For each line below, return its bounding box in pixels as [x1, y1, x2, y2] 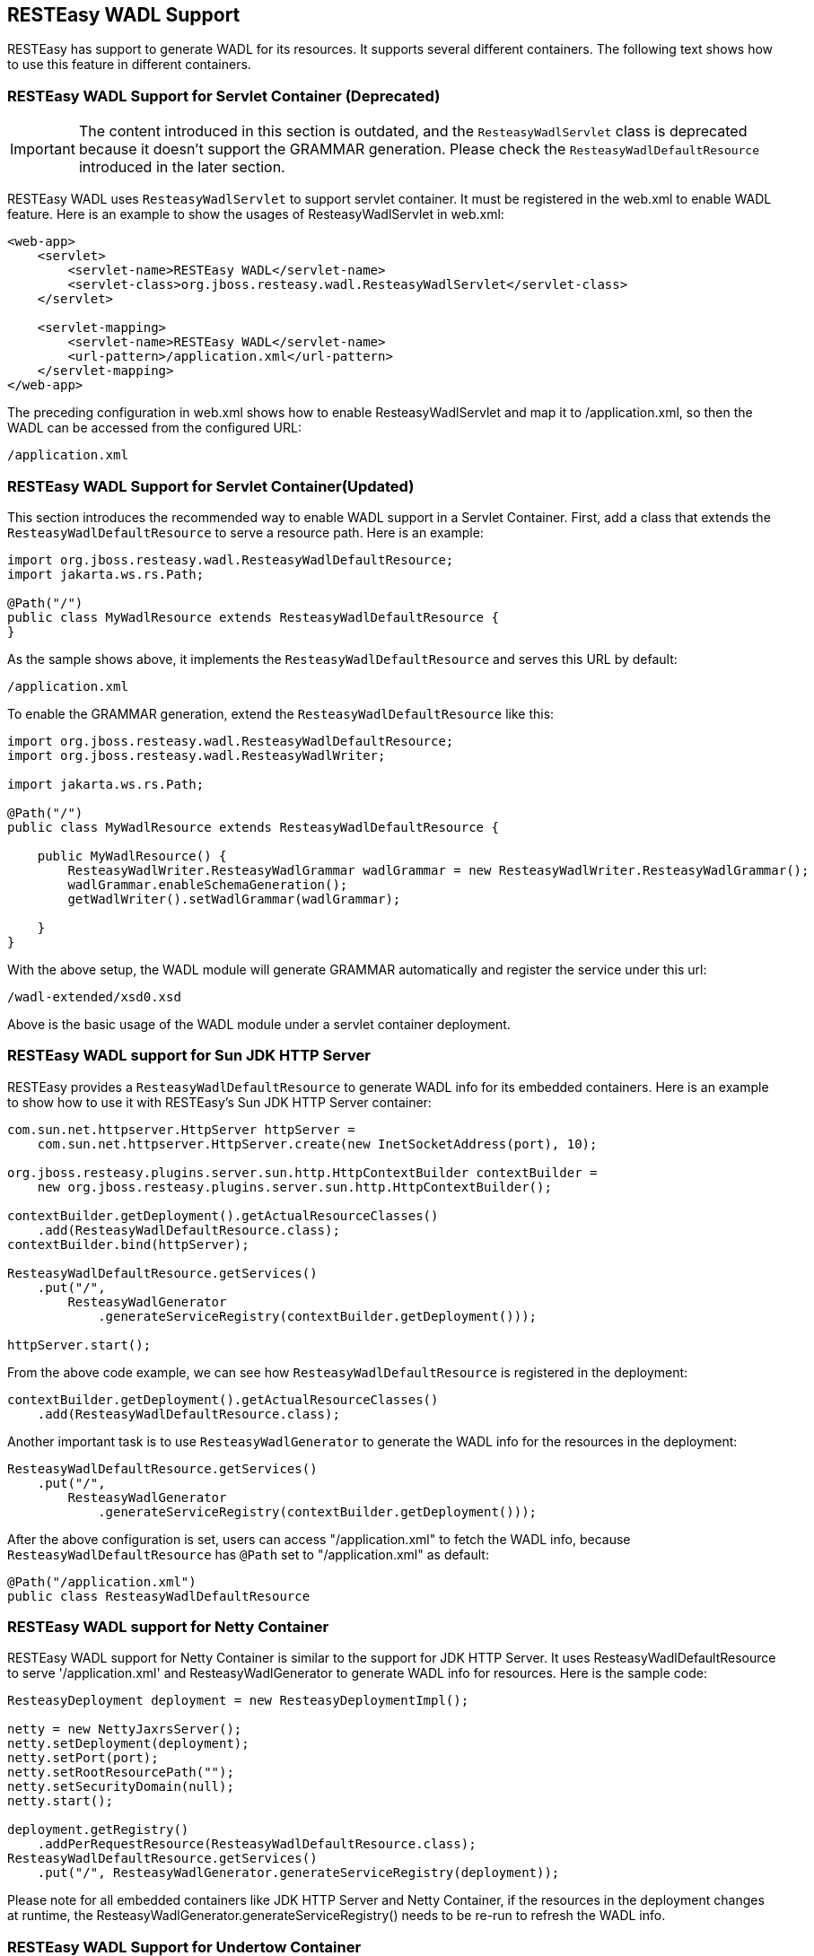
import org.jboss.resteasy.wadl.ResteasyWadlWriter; [7, 747, 386, 763]
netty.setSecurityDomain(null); [7, 1779, 234, 1794]
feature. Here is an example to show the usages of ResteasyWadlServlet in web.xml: [7, 206, 504, 223]
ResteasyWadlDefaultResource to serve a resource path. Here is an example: [7, 524, 484, 540]
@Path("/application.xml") [7, 1574, 197, 1589]
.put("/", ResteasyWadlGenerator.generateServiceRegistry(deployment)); [37, 1865, 560, 1881]
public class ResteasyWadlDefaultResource [7, 1588, 311, 1603]
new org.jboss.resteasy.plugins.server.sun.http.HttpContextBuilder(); [37, 1179, 552, 1194]
